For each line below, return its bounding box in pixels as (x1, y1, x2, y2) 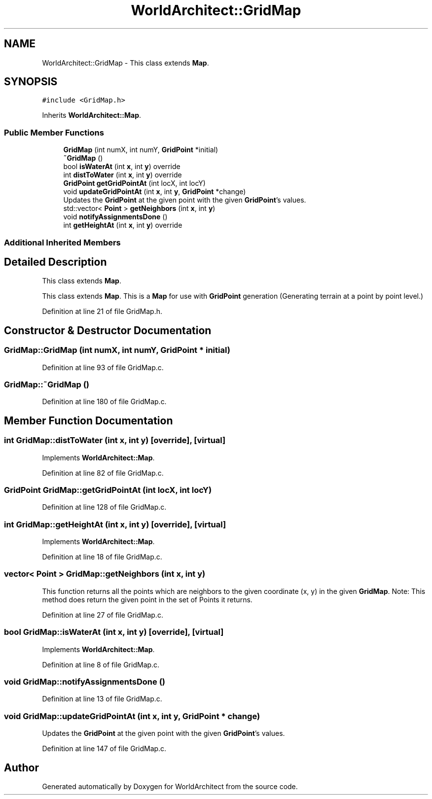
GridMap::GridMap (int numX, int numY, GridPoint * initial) (4, 345, 230, 355)
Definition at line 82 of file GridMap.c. (42, 468, 164, 477)
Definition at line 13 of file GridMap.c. (42, 695, 162, 703)
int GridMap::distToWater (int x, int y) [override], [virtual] (4, 435, 226, 446)
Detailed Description (4, 255, 107, 268)
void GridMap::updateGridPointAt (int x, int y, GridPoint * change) (4, 711, 260, 721)
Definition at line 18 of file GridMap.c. (42, 553, 162, 561)
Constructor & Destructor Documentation (4, 324, 212, 337)
